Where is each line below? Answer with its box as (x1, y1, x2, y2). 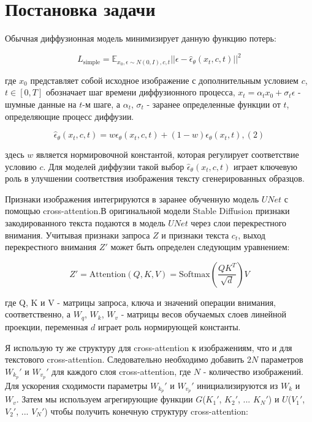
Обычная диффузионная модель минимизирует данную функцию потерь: (5, 32, 276, 45)
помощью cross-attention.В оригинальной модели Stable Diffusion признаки (5, 204, 290, 217)
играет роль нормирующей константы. (97, 320, 241, 333)
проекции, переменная (5, 320, 88, 333)
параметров (261, 353, 303, 366)
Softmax (179, 270, 210, 279)
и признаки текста (161, 228, 229, 241)
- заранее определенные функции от (146, 97, 281, 110)
